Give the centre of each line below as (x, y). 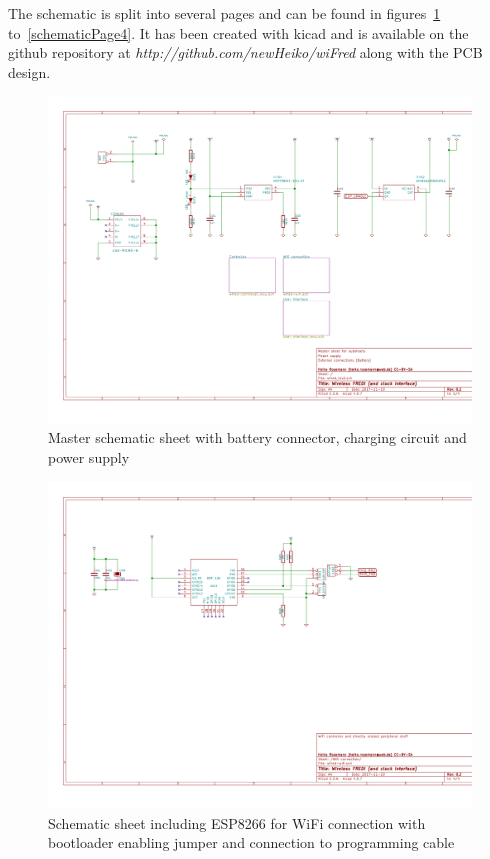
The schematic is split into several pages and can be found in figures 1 (224, 13)
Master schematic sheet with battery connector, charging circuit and (257, 437)
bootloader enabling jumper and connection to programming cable (251, 842)
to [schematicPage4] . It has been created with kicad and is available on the (238, 32)
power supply (89, 457)
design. (29, 71)
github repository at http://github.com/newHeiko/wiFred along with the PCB (245, 52)
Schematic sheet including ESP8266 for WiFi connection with (237, 822)
